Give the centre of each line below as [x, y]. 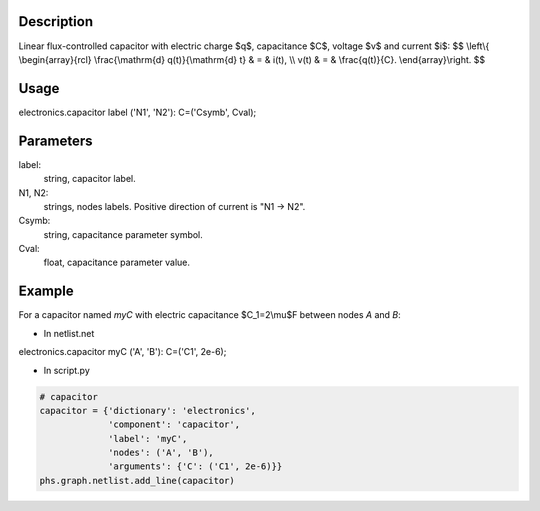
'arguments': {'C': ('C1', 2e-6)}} [195, 466]
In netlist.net [69, 333]
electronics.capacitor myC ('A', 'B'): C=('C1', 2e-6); [122, 352]
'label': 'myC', [148, 438]
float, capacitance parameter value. [116, 262]
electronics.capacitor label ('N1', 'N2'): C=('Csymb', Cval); [137, 112]
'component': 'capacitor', [174, 424]
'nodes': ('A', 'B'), [161, 453]
